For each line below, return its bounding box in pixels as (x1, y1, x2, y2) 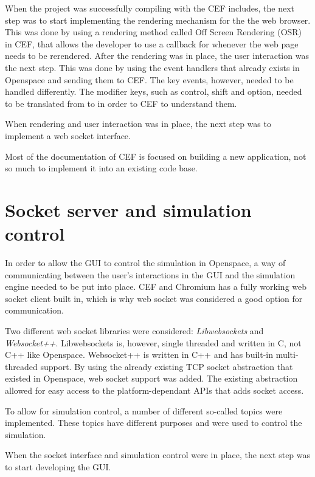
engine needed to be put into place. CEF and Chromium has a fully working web (5, 280, 307, 293)
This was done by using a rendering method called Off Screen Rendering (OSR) (5, 26, 302, 38)
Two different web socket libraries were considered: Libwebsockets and (5, 324, 264, 337)
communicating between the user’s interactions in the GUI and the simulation (5, 268, 296, 281)
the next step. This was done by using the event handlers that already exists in (5, 61, 300, 74)
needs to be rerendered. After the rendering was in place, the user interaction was (5, 49, 309, 62)
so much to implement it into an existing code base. (5, 162, 198, 174)
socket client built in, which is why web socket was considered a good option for (5, 292, 303, 304)
